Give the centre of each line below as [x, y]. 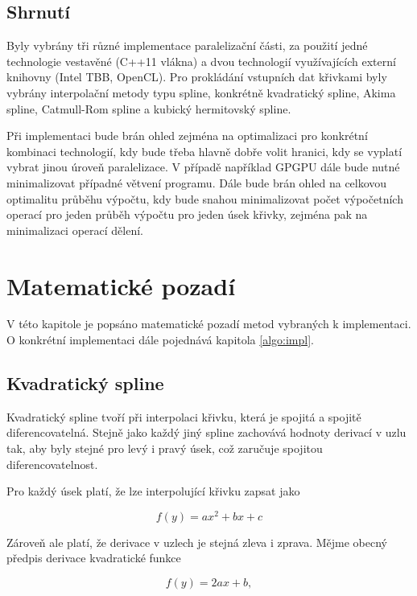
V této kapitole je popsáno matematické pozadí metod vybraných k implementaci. [209, 324]
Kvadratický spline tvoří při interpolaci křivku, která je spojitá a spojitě [184, 416]
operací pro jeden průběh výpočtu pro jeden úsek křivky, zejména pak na [187, 214]
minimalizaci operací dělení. [75, 230]
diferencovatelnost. [52, 464]
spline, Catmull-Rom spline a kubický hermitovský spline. [149, 108]
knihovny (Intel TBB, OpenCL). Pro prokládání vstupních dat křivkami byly [197, 77]
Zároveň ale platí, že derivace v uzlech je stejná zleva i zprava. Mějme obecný [197, 542]
